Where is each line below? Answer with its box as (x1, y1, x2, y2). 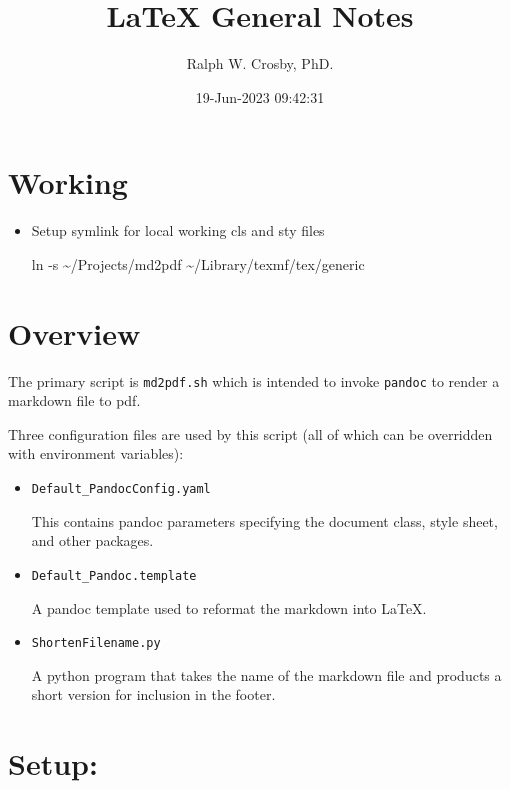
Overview (8, 312, 141, 353)
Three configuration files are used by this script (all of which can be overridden (8, 423, 493, 444)
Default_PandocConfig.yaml (31, 482, 211, 496)
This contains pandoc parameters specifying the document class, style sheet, (31, 510, 498, 531)
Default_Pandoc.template (31, 568, 197, 583)
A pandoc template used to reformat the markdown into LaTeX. (31, 597, 427, 618)
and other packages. (31, 530, 154, 551)
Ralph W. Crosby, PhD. (186, 53, 334, 74)
